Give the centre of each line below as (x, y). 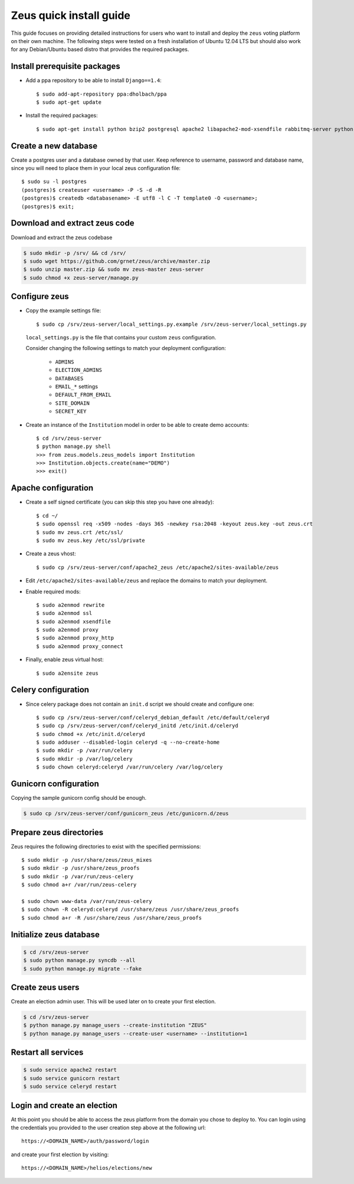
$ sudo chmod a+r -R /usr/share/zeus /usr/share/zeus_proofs (112, 918)
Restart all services (47, 1053)
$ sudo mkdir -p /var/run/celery (84, 750)
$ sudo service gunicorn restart (72, 1078)
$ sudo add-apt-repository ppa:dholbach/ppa (102, 94)
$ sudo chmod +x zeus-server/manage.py (81, 278)
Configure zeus (40, 297)
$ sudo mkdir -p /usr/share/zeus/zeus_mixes (87, 860)
